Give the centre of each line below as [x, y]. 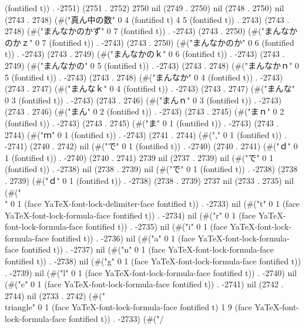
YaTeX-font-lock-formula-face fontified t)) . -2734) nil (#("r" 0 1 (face [130, 215]
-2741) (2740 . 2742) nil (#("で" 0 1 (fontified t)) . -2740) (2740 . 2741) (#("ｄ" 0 [151, 146]
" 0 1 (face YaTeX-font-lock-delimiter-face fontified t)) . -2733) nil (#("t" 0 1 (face [152, 204]
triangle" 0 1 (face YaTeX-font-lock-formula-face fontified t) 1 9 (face [128, 307]
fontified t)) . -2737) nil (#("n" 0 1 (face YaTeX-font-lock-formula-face [148, 249]
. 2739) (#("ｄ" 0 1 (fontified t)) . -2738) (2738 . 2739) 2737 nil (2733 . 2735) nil [149, 180]
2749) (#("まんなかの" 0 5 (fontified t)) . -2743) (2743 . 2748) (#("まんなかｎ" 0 [152, 65]
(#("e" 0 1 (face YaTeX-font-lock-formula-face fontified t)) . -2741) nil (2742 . [144, 284]
